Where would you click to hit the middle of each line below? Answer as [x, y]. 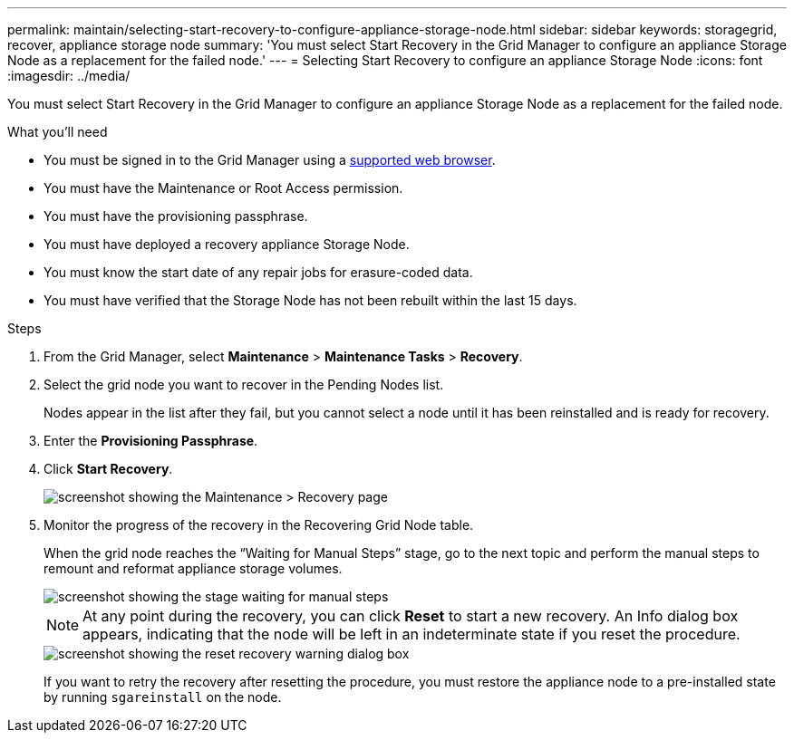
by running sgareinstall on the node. [163, 697]
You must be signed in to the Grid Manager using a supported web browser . [270, 160]
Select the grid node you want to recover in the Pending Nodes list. [244, 384]
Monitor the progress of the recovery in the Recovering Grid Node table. [259, 525]
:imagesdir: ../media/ [69, 76]
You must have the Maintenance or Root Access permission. [223, 188]
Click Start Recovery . [108, 469]
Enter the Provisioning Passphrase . [151, 441]
